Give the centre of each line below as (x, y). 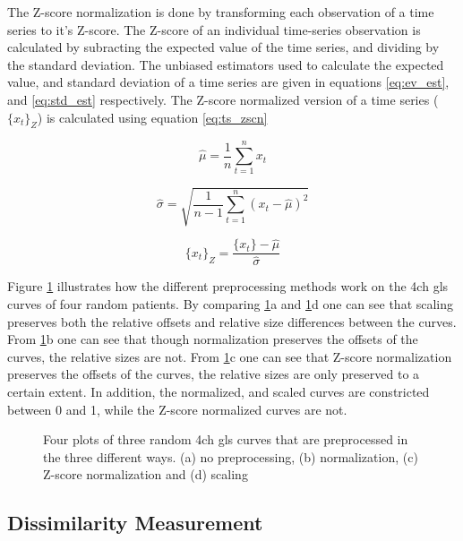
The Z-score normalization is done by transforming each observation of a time (221, 12)
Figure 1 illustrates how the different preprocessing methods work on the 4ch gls (228, 286)
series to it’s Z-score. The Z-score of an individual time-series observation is (214, 29)
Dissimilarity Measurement (135, 523)
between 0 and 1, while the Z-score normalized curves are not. (177, 409)
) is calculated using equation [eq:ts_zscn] (152, 117)
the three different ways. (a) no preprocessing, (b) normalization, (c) (231, 456)
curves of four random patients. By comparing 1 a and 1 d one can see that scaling (231, 303)
